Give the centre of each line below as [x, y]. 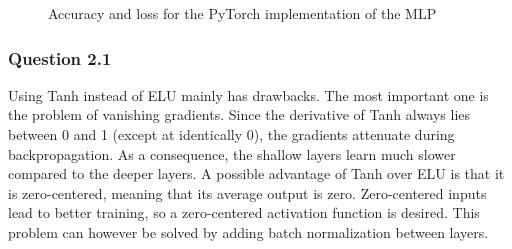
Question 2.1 [60, 57]
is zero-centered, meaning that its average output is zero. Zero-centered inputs [247, 192]
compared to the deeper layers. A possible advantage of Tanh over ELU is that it [256, 173]
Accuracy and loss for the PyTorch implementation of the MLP [242, 13]
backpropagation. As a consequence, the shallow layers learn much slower [232, 153]
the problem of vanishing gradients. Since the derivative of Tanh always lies [239, 114]
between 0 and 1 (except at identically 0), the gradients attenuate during [231, 134]
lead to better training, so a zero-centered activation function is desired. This [244, 212]
